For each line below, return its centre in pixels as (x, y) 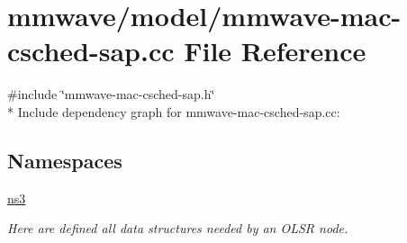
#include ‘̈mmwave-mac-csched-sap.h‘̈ (111, 94)
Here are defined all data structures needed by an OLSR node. (178, 228)
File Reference (275, 51)
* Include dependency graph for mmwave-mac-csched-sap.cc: (174, 111)
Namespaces (65, 160)
